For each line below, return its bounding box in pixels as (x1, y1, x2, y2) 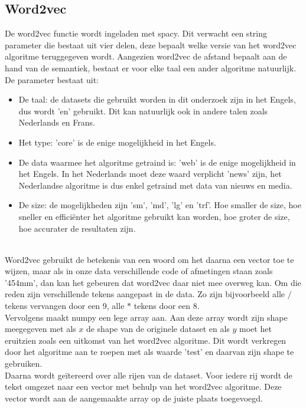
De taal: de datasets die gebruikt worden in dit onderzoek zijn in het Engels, (18, 93, 296, 106)
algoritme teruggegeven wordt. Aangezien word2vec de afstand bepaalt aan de (5, 50, 287, 62)
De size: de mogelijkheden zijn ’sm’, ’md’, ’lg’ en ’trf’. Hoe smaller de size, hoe (18, 199, 301, 211)
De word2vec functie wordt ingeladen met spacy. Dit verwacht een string (5, 27, 267, 40)
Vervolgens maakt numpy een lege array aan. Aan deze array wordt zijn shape (5, 311, 288, 323)
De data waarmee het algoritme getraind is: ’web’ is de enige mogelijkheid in (18, 156, 296, 168)
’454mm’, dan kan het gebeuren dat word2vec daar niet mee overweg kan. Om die (5, 276, 301, 288)
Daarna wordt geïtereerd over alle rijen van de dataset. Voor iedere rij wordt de (5, 368, 292, 381)
